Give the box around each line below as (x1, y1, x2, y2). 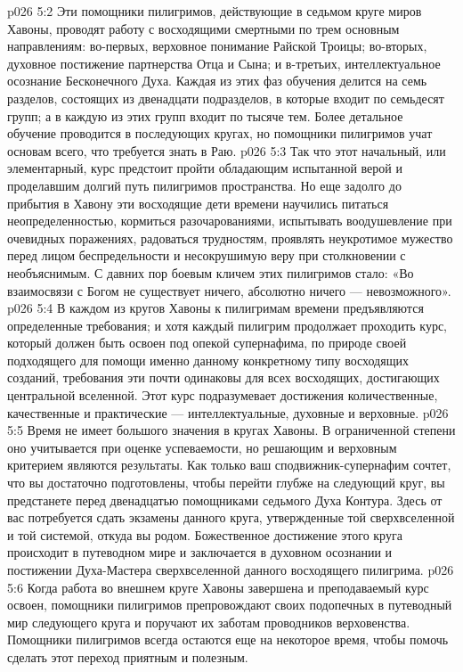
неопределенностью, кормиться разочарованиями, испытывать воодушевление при (7, 211, 452, 230)
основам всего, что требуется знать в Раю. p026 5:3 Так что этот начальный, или (7, 141, 446, 160)
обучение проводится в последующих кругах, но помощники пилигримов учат (7, 124, 433, 143)
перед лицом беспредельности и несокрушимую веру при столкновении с (7, 246, 406, 265)
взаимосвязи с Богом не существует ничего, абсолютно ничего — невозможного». (7, 281, 451, 299)
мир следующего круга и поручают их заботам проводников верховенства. (7, 612, 410, 631)
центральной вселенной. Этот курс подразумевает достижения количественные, (7, 386, 438, 405)
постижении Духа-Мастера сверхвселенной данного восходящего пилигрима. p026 (7, 561, 454, 578)
